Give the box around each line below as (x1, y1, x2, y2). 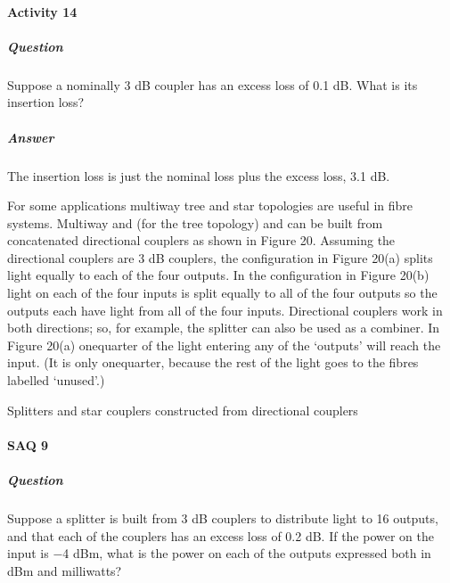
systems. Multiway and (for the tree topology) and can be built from (7, 213, 383, 232)
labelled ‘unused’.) (7, 371, 105, 390)
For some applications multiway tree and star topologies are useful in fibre (7, 196, 413, 215)
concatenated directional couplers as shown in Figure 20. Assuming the (7, 231, 396, 250)
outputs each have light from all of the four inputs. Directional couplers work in (7, 300, 443, 319)
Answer (7, 127, 54, 146)
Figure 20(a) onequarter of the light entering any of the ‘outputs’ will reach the (7, 335, 441, 354)
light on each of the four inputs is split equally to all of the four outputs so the (7, 283, 438, 302)
